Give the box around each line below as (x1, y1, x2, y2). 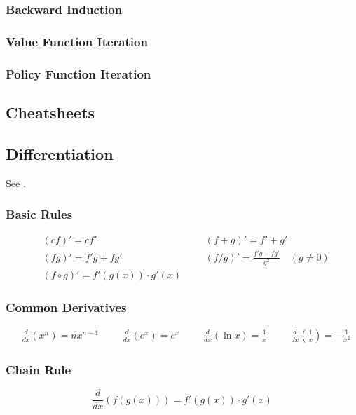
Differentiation (6, 142, 114, 164)
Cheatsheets (6, 101, 95, 123)
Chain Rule (6, 360, 71, 378)
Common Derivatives (6, 298, 127, 315)
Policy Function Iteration (6, 64, 151, 82)
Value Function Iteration (6, 32, 148, 50)
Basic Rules (6, 205, 73, 223)
